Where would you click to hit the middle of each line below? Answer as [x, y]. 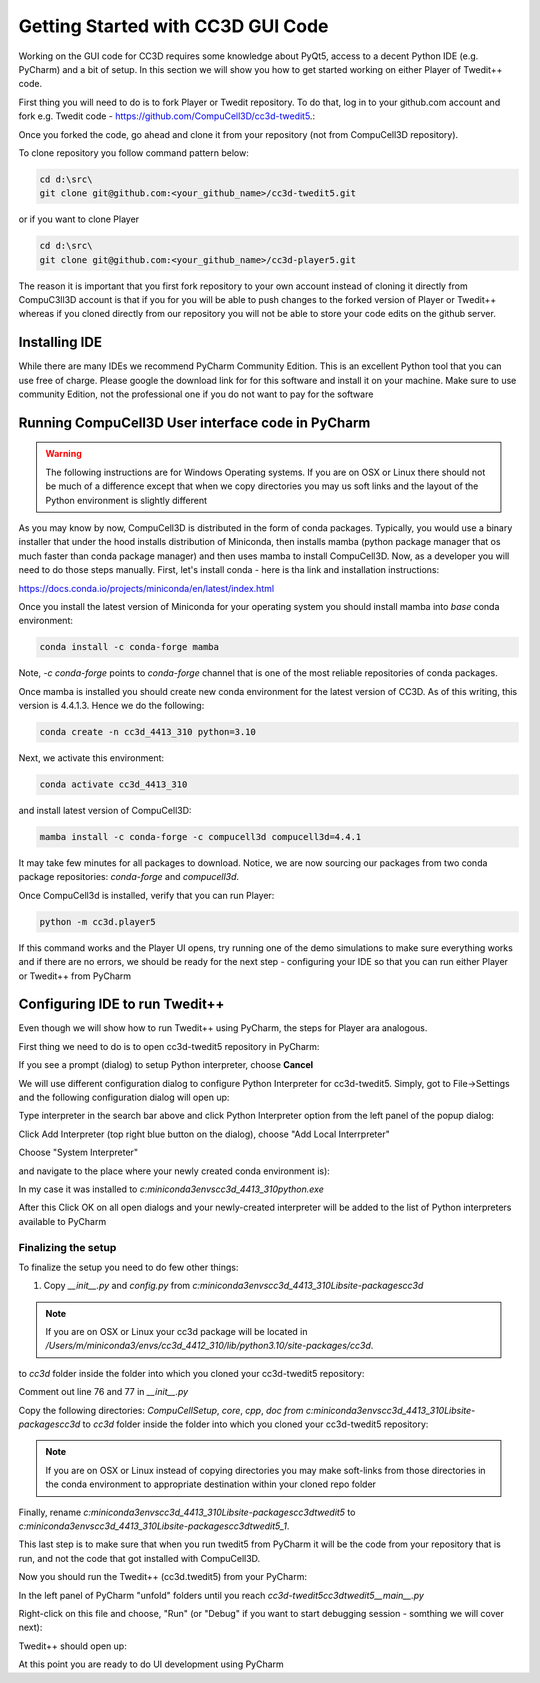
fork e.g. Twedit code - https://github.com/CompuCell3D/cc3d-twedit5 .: [166, 116]
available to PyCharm [62, 1221]
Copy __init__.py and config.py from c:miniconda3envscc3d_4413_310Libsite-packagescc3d [233, 1286]
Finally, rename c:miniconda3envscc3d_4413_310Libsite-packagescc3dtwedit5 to [187, 1512]
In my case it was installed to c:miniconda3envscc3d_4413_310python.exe [171, 1189]
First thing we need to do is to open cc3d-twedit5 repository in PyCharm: [169, 1046]
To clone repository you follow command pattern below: [133, 152]
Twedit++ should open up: [72, 1646]
